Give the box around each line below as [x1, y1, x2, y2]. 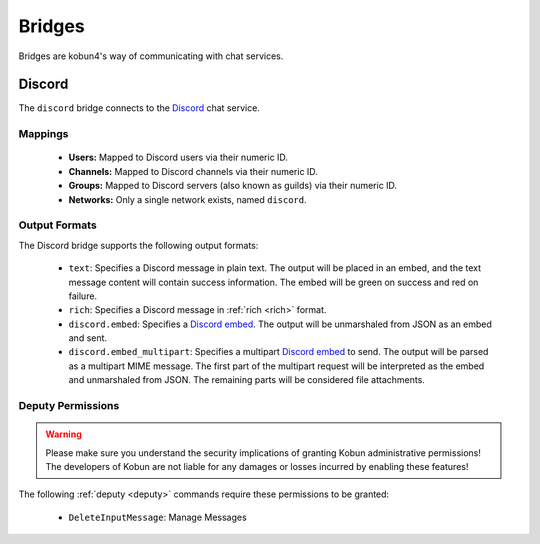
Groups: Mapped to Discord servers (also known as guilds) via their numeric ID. [68, 180, 398, 192]
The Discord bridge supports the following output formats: [18, 239, 259, 251]
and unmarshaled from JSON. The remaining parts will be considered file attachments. [68, 374, 425, 386]
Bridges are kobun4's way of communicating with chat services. [18, 50, 284, 62]
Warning [45, 428, 82, 440]
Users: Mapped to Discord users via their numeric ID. [68, 151, 289, 164]
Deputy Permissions [18, 399, 120, 412]
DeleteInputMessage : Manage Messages [68, 511, 247, 523]
